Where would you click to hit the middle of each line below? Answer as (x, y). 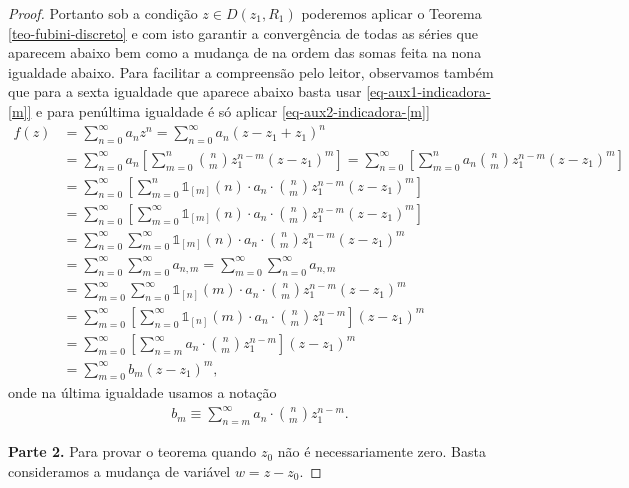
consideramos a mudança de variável (119, 470)
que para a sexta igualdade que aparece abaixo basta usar (185, 91)
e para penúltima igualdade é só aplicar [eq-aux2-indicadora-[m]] (233, 110)
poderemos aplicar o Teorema (391, 13)
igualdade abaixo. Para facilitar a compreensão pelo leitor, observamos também (251, 71)
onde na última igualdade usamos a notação (142, 392)
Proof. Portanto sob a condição (103, 13)
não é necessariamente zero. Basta (381, 451)
